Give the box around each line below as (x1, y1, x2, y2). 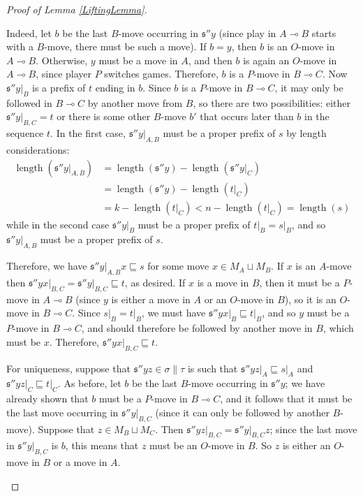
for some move (147, 258, 209, 273)
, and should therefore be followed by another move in (81, 321, 313, 335)
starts (311, 25, 336, 40)
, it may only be (274, 80, 343, 94)
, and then (188, 52, 232, 67)
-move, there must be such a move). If (44, 39, 207, 54)
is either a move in (111, 291, 191, 306)
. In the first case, (50, 126, 126, 140)
